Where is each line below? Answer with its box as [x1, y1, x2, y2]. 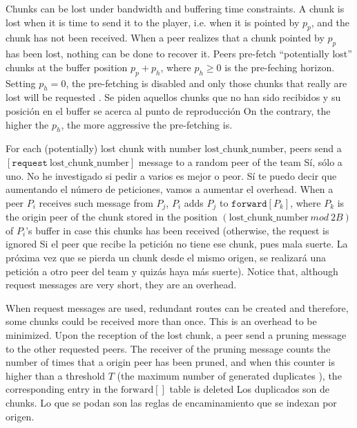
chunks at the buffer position [6, 59, 128, 74]
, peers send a [284, 141, 342, 156]
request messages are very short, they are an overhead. [6, 277, 237, 292]
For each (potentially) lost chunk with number [6, 141, 202, 156]
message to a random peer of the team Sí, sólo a [138, 154, 342, 169]
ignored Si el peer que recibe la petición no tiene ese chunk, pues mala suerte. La [6, 236, 348, 251]
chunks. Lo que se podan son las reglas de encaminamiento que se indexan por [6, 395, 337, 409]
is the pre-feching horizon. [224, 59, 335, 74]
